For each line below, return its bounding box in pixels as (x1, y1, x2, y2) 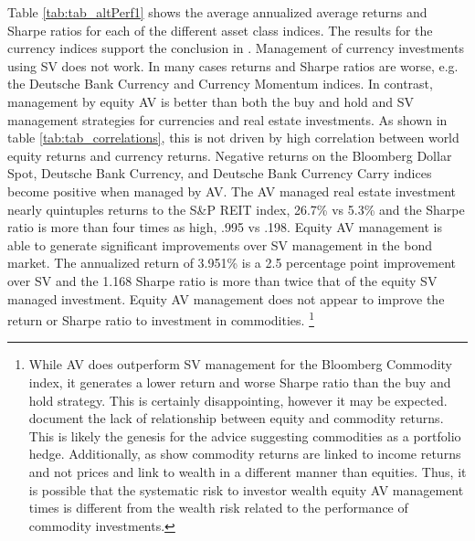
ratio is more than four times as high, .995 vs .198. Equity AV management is (7, 217, 442, 237)
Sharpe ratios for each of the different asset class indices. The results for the (7, 20, 433, 39)
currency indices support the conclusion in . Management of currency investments (7, 38, 464, 58)
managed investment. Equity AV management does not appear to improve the (7, 289, 445, 308)
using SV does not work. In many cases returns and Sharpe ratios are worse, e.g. (7, 56, 459, 75)
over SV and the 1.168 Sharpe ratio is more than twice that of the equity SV (7, 270, 438, 290)
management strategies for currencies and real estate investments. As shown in (7, 110, 448, 129)
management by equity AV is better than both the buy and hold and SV (7, 91, 415, 111)
